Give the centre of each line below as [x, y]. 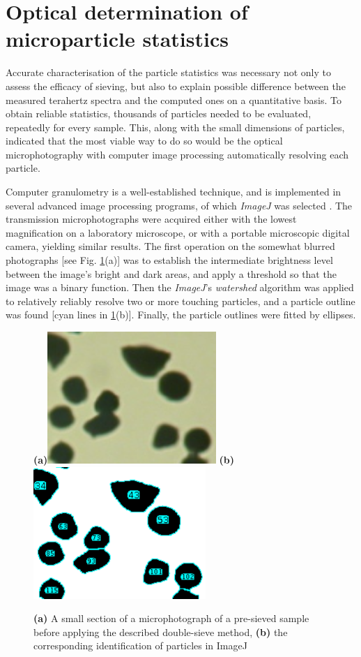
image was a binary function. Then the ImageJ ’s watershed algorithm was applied [180, 287]
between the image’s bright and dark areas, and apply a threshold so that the [171, 273]
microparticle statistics [117, 39]
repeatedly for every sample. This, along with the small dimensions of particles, [175, 127]
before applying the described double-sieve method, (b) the [161, 632]
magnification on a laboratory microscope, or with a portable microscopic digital [178, 232]
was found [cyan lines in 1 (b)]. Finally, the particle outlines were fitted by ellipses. [181, 315]
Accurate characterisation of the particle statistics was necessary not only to [168, 72]
